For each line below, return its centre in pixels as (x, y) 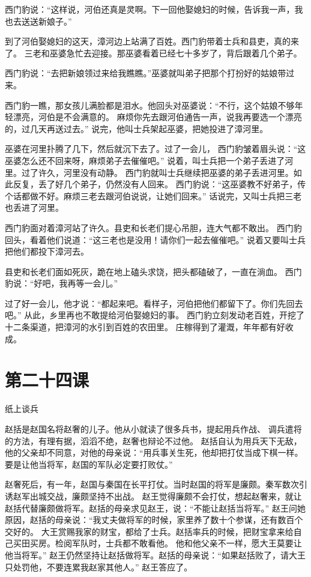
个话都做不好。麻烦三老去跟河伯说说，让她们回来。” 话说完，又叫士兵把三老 (153, 195)
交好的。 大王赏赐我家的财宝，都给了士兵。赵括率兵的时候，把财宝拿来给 (149, 531)
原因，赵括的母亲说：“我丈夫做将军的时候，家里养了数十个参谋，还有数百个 (154, 520)
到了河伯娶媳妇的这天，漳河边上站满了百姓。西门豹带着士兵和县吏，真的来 (152, 41)
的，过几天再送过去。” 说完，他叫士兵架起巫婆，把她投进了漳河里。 (137, 128)
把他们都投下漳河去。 (47, 251)
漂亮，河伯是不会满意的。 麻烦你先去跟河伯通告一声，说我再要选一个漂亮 (157, 117)
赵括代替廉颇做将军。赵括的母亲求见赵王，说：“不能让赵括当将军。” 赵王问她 (155, 508)
